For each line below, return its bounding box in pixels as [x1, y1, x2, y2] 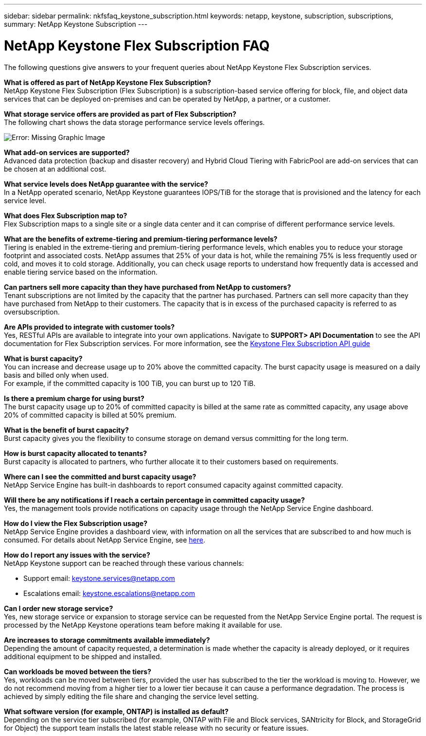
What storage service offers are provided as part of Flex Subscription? [4, 109, 236, 118]
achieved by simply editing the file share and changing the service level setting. [4, 692, 259, 701]
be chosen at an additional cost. [4, 164, 106, 173]
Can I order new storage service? [4, 604, 113, 613]
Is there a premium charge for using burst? [4, 394, 144, 403]
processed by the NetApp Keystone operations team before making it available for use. [4, 620, 283, 629]
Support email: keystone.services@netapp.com [23, 574, 175, 582]
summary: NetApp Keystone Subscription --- [4, 20, 148, 28]
